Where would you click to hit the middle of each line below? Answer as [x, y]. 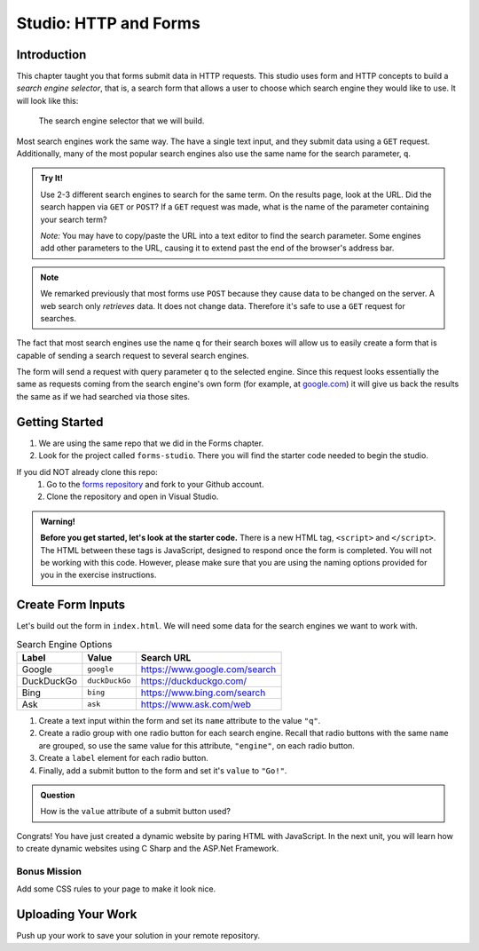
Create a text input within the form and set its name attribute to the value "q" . [180, 720]
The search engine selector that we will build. [122, 121]
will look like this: [47, 100]
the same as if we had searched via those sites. [103, 396]
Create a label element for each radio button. [123, 758]
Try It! [52, 178]
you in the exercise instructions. [98, 575]
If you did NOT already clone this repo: [87, 472]
